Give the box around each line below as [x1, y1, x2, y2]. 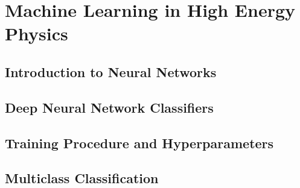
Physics [5, 21, 68, 46]
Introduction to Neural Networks [5, 62, 217, 81]
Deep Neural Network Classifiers [5, 98, 214, 116]
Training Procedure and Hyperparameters [5, 133, 274, 152]
